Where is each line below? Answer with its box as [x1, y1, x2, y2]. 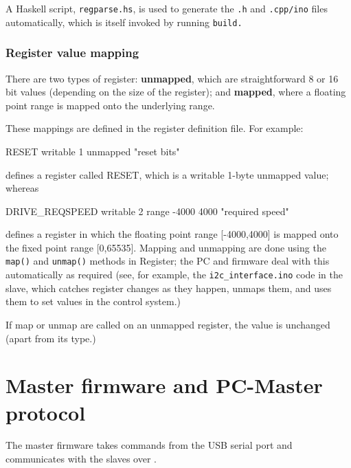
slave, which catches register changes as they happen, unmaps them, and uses [5, 280, 332, 295]
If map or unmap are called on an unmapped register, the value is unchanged [5, 317, 330, 331]
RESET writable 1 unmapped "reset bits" [5, 144, 180, 158]
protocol [5, 398, 86, 426]
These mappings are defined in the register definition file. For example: [5, 121, 304, 135]
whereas [5, 181, 39, 195]
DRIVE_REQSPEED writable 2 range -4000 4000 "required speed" [5, 203, 289, 218]
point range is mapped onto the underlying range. [5, 98, 215, 112]
